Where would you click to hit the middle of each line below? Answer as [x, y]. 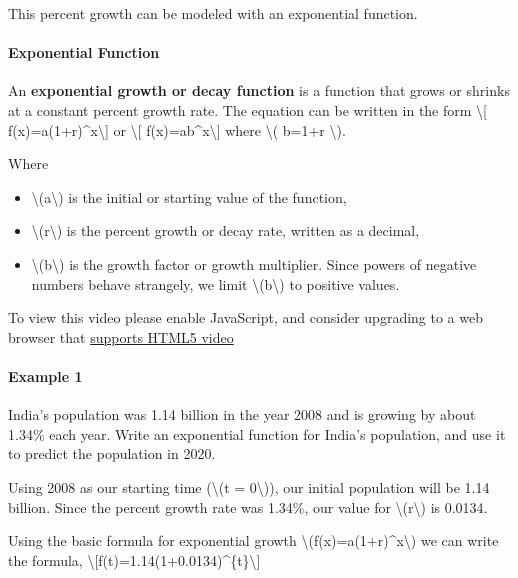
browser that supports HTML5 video [121, 336]
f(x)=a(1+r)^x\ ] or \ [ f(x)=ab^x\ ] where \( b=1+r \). [177, 129]
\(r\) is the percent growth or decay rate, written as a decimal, [225, 230]
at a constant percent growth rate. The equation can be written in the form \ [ [247, 109]
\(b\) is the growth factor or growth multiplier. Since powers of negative [254, 263]
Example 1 [45, 375]
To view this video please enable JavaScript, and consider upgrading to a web [245, 317]
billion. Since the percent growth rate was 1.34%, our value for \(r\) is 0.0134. [248, 506]
